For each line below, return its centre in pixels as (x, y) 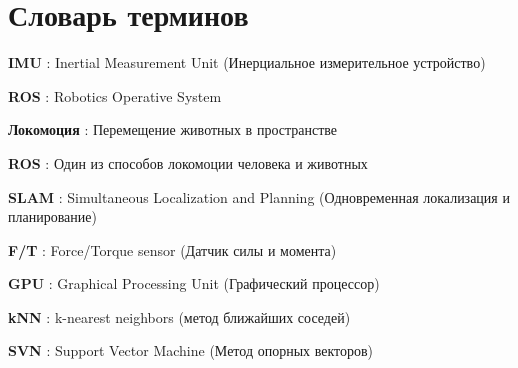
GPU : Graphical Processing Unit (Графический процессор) (194, 283)
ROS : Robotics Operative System (115, 95)
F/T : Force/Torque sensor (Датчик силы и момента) (172, 249)
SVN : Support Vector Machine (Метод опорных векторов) (191, 350)
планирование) (52, 216)
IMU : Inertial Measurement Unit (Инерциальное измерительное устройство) (247, 62)
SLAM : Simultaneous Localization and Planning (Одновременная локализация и (259, 196)
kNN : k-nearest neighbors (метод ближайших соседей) (179, 316)
